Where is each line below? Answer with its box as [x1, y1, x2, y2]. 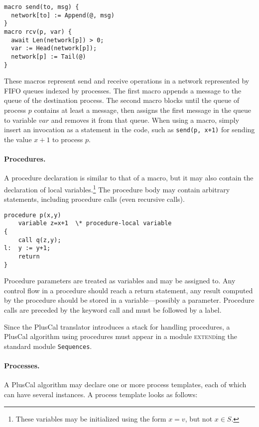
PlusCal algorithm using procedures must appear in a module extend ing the [4, 331, 238, 342]
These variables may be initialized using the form [15, 413, 166, 424]
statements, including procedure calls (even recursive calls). [4, 194, 185, 204]
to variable [4, 114, 36, 125]
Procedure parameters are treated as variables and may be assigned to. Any [4, 275, 236, 286]
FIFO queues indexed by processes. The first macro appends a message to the [4, 85, 242, 95]
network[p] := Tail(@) [11, 53, 86, 60]
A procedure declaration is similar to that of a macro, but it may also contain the [4, 172, 254, 183]
